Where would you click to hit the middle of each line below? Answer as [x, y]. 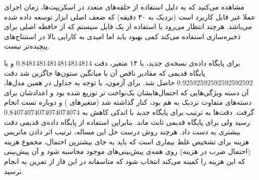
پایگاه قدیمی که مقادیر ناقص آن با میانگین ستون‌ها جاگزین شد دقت [105, 72]
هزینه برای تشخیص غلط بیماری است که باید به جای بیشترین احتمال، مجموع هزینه [127, 141]
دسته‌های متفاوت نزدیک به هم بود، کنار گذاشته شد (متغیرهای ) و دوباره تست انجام [128, 102]
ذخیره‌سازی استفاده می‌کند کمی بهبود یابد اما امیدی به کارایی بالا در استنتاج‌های [122, 36]
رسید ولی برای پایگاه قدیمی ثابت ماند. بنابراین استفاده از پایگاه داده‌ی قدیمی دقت [127, 122]
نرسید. [14, 171]
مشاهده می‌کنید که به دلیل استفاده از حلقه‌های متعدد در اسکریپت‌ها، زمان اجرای [124, 7]
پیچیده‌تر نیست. [27, 46]
